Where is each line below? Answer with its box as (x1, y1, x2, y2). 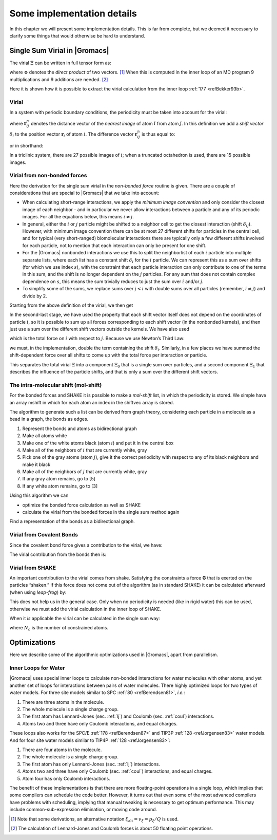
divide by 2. (22, 293, 47, 299)
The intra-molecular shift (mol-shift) (9, 381, 102, 388)
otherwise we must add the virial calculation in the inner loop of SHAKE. (9, 606, 162, 612)
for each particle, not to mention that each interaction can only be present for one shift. (22, 242, 207, 249)
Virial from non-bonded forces (9, 172, 87, 179)
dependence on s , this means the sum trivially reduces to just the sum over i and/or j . (22, 278, 204, 285)
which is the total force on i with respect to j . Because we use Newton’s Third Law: (9, 335, 185, 342)
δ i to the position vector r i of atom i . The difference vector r (9, 131, 138, 138)
